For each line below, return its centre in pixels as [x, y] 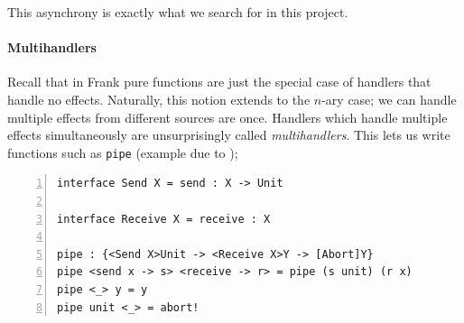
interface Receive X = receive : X [164, 219]
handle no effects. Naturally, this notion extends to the [159, 99]
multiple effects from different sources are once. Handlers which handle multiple [227, 117]
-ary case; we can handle [389, 99]
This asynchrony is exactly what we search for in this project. [178, 12]
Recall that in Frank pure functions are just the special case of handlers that [219, 82]
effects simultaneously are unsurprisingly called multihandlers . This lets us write [229, 135]
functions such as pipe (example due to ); [123, 152]
